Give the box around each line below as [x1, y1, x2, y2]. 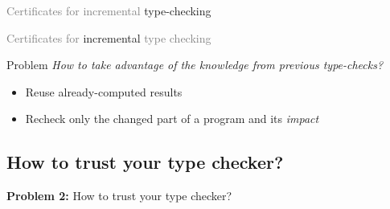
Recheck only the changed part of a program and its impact [25, 110, 319, 127]
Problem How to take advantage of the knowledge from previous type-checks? [6, 56, 384, 73]
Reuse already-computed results [25, 83, 183, 100]
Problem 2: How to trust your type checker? [6, 187, 232, 204]
